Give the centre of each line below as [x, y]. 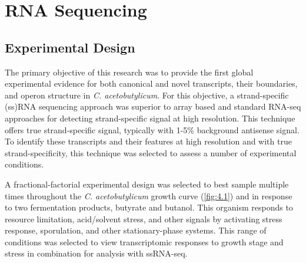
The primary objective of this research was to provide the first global [129, 72]
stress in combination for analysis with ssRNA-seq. [96, 253]
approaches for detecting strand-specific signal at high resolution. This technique [150, 118]
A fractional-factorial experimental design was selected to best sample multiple [147, 184]
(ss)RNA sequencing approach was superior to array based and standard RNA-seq [153, 106]
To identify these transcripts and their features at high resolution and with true [148, 141]
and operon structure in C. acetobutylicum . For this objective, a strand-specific [147, 95]
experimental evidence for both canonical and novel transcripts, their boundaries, [151, 83]
